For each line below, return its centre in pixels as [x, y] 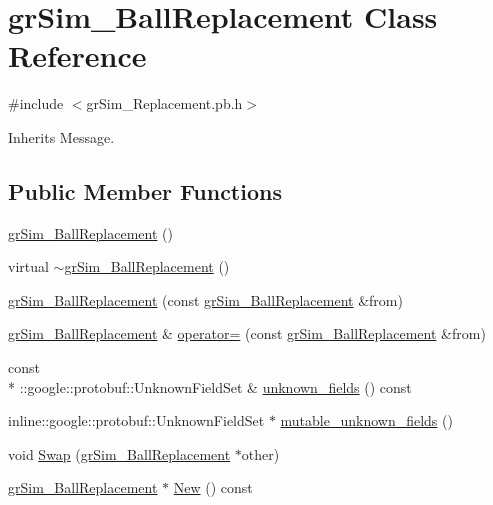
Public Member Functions [145, 190]
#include [36, 103]
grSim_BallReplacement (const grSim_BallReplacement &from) [205, 299]
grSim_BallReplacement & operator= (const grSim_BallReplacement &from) [247, 333]
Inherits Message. [61, 136]
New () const [213, 487]
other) [260, 453]
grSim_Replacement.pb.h [164, 103]
